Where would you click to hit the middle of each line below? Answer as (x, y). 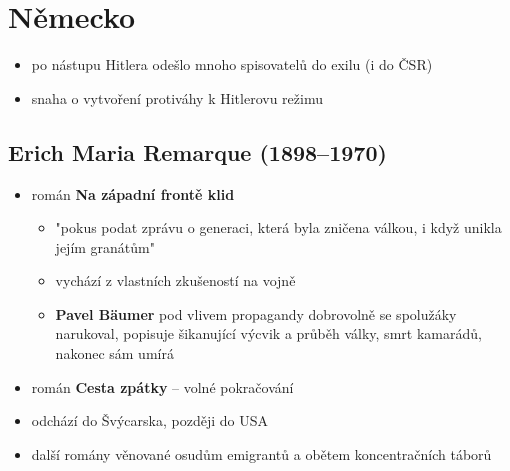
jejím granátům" (105, 246)
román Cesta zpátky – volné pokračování (162, 386)
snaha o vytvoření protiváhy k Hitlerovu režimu (177, 97)
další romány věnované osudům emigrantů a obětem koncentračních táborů (261, 453)
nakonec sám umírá (114, 353)
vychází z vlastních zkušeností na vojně (175, 280)
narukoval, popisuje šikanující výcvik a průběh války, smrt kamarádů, (268, 333)
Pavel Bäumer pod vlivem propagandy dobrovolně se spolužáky (256, 313)
